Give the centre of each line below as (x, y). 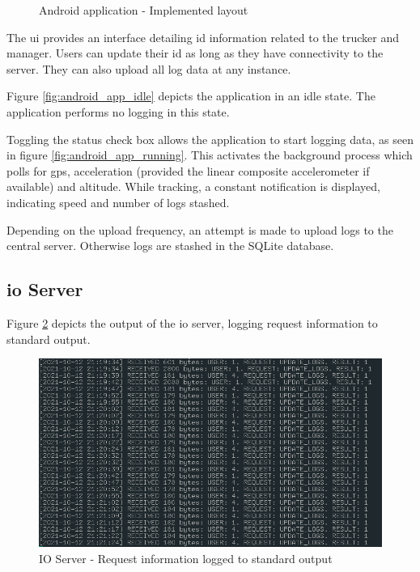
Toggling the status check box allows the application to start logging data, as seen (210, 139)
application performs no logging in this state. (118, 111)
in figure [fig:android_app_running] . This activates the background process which (210, 155)
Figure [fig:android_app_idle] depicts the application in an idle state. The (191, 96)
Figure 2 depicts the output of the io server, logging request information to (192, 322)
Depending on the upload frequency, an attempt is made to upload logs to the (200, 229)
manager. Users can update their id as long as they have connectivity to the (195, 53)
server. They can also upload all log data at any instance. (149, 68)
